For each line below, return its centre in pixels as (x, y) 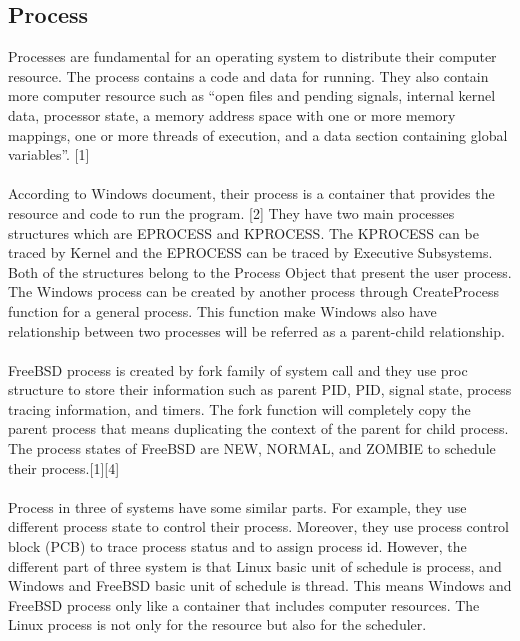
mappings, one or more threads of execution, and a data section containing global (258, 134)
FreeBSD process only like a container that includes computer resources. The (244, 604)
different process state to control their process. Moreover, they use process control (259, 526)
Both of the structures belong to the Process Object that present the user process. (260, 271)
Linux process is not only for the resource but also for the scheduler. (217, 624)
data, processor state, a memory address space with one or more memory (232, 114)
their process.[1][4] (64, 467)
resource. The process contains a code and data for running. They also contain (248, 75)
